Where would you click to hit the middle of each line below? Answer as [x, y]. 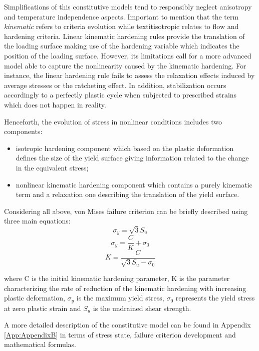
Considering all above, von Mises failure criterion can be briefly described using [126, 211]
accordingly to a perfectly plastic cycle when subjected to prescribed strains [120, 95]
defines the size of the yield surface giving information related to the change [132, 158]
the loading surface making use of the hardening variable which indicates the [122, 46]
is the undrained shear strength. [142, 308]
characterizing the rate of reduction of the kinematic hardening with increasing [125, 288]
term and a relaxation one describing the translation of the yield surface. [127, 194]
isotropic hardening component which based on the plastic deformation [125, 148]
